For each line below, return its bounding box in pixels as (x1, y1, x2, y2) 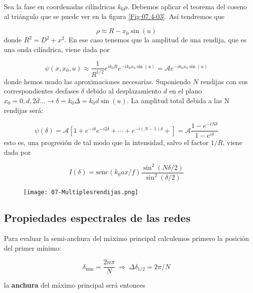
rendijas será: (4, 105, 43, 115)
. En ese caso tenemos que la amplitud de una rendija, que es (64, 35, 247, 45)
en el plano (169, 86, 202, 96)
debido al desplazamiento (86, 86, 162, 96)
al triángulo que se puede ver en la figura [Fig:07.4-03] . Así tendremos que (4, 11, 225, 21)
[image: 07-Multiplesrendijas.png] (23, 189, 139, 196)
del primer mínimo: (4, 242, 61, 253)
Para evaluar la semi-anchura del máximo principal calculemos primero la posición (4, 233, 249, 243)
